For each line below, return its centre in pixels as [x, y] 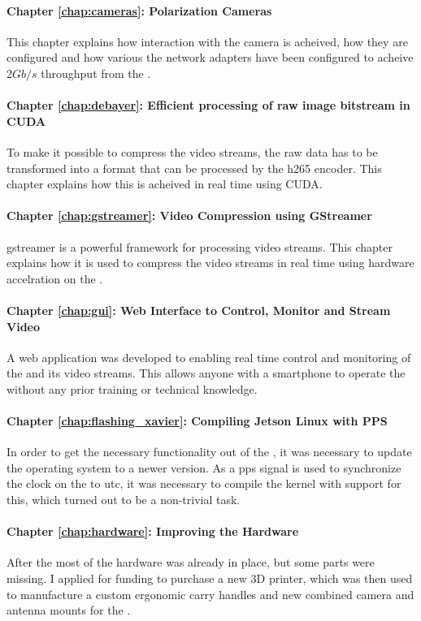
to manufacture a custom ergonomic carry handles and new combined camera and [210, 594]
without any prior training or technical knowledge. [132, 388]
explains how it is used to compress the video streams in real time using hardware [210, 263]
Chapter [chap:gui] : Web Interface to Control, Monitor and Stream [199, 310]
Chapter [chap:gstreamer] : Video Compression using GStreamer [189, 216]
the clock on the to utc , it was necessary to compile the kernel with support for [204, 483]
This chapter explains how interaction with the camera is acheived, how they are [207, 41]
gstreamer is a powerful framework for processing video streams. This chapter [200, 246]
